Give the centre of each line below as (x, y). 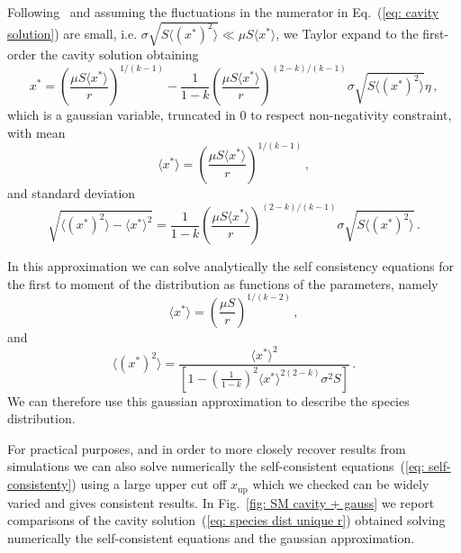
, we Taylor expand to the (347, 33)
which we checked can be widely (341, 484)
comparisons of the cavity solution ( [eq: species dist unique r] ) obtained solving (226, 520)
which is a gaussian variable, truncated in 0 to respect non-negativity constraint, (230, 115)
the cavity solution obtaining (119, 54)
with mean (36, 132)
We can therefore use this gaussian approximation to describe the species (208, 400)
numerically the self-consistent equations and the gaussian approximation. (211, 537)
